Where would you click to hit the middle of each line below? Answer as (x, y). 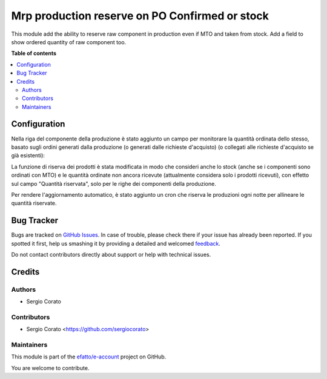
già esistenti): (28, 156)
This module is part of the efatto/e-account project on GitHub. (89, 357)
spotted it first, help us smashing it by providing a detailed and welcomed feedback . (116, 243)
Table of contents (34, 53)
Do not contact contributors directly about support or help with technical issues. (111, 255)
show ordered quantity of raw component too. (69, 42)
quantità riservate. (34, 203)
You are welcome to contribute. (50, 368)
